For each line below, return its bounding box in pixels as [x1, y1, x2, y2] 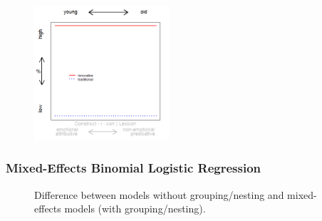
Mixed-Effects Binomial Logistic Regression [6, 159, 261, 177]
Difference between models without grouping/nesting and [34, 187, 284, 202]
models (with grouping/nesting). [64, 201, 206, 216]
